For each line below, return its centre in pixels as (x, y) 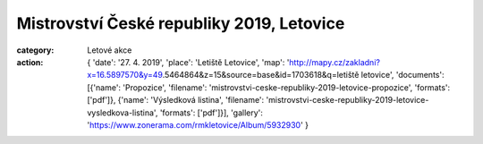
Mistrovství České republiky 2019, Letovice (181, 23)
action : (30, 62)
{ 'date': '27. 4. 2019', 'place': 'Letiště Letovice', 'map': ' (188, 62)
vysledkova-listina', (123, 113)
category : (35, 50)
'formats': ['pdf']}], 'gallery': (212, 113)
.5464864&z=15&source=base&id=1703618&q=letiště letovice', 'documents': (303, 75)
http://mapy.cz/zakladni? (335, 62)
